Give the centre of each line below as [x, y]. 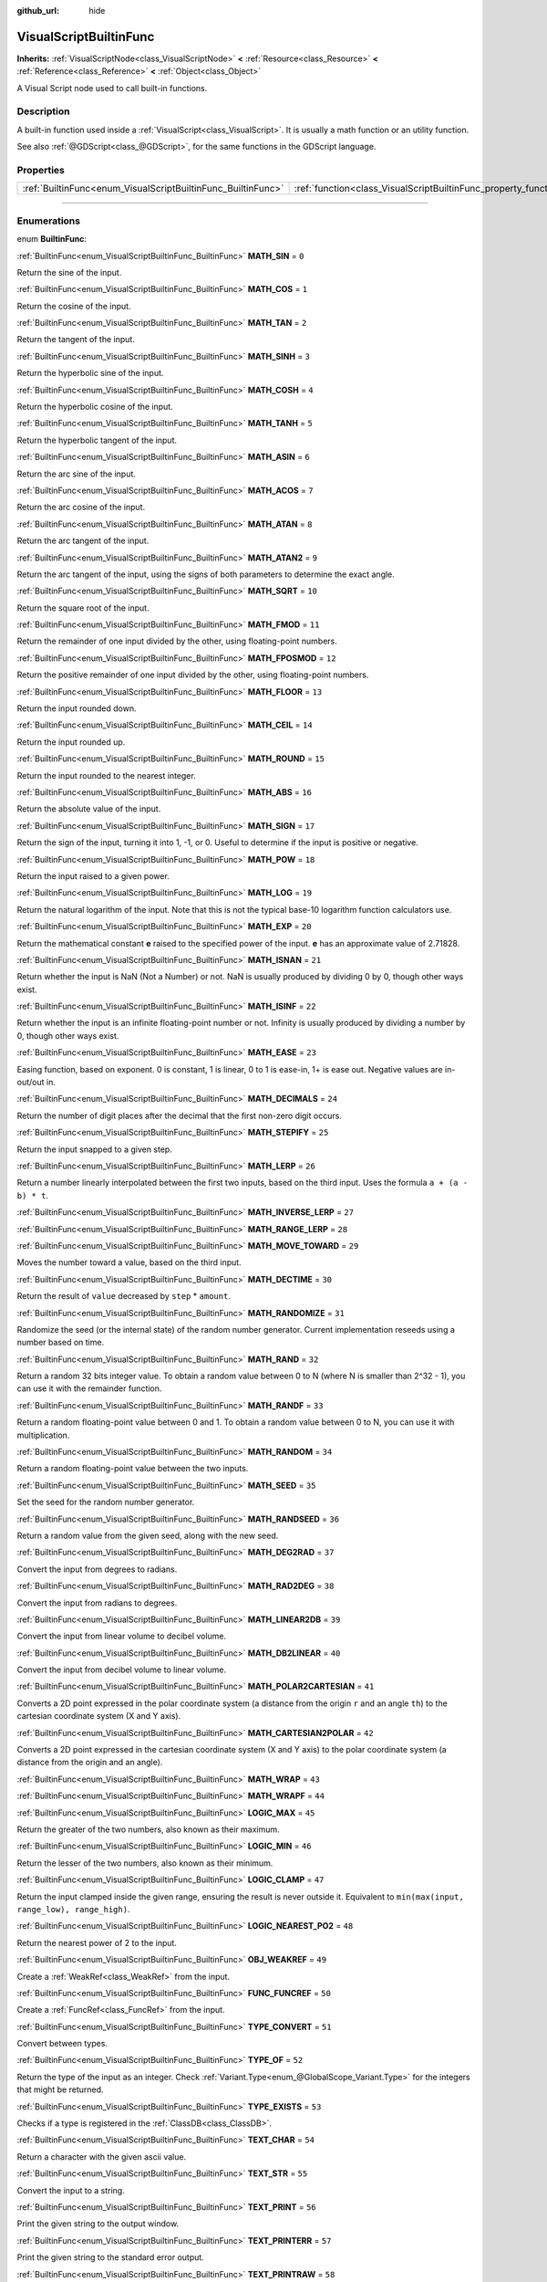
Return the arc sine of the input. [77, 474]
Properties [41, 170]
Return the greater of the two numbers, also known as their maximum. [148, 1829]
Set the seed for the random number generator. [106, 1502]
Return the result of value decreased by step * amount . [124, 1296]
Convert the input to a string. [71, 2190]
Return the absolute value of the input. [89, 809]
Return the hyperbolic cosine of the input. [95, 407]
